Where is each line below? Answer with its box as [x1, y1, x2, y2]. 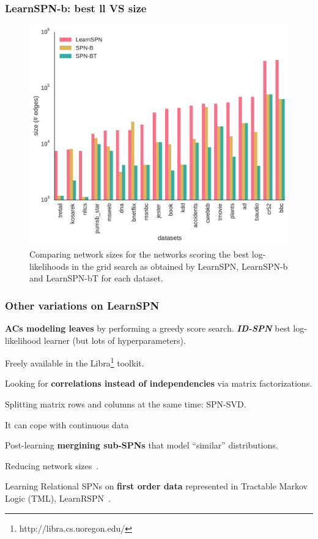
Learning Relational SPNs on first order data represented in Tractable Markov [5, 480, 308, 493]
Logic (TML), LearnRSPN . [5, 492, 111, 505]
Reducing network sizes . [5, 459, 99, 472]
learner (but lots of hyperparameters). [43, 333, 186, 346]
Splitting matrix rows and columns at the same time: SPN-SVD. [5, 398, 246, 411]
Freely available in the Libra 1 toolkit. [5, 355, 144, 369]
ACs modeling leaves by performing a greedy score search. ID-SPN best [5, 322, 290, 335]
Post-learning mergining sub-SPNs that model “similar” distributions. [5, 439, 278, 452]
